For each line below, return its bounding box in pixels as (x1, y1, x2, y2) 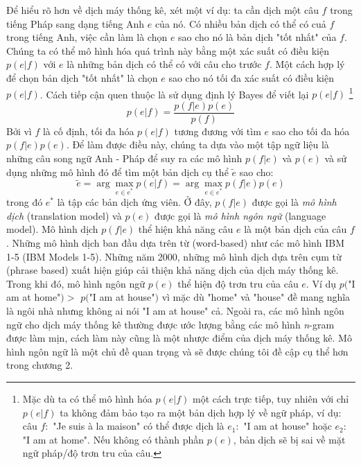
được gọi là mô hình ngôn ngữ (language (155, 208, 326, 222)
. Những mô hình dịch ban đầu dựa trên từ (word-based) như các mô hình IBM (6, 236, 345, 250)
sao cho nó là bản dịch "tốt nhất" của (178, 30, 337, 44)
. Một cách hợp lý (269, 57, 345, 71)
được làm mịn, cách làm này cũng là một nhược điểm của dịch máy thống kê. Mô (6, 331, 352, 345)
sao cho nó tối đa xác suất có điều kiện (168, 70, 334, 85)
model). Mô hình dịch (6, 222, 98, 236)
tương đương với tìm (174, 123, 261, 138)
